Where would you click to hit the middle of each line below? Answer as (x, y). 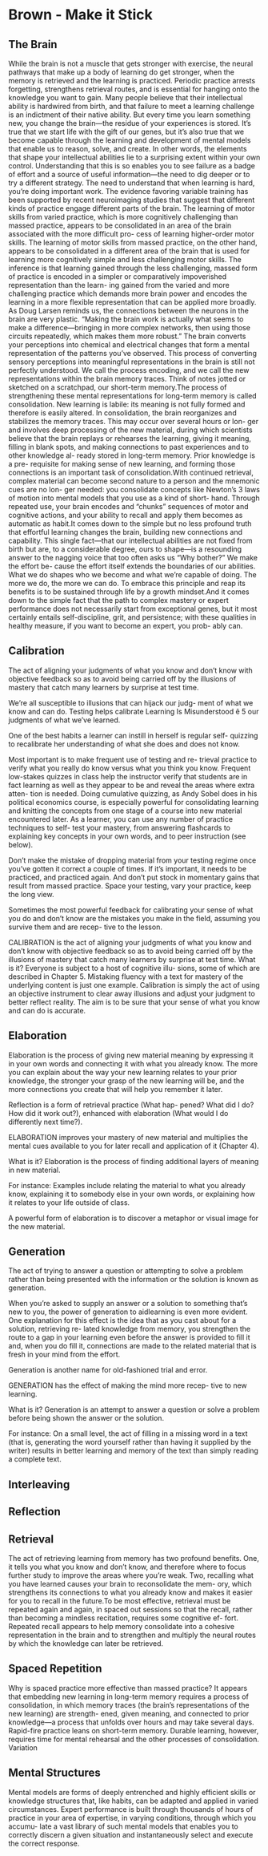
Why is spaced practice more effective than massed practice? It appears (128, 1688)
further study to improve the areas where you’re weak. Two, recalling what (131, 1575)
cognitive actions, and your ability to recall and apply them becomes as (126, 515)
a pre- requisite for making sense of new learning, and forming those (122, 464)
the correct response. (44, 1843)
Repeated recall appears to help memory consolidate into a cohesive (121, 1627)
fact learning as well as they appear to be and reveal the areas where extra (132, 785)
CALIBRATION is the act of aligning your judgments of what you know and (130, 942)
